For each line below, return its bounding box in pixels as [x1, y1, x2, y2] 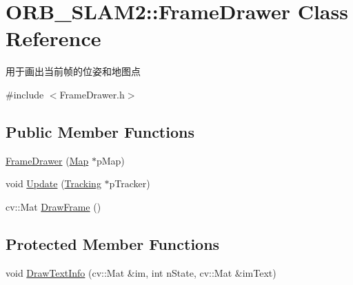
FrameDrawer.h [59, 87, 125, 101]
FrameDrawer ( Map [6, 153, 89, 167]
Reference [6, 24, 101, 52]
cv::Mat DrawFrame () [6, 199, 101, 213]
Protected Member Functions [6, 233, 220, 254]
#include [6, 87, 44, 101]
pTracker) [109, 176, 150, 191]
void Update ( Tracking [6, 176, 101, 191]
